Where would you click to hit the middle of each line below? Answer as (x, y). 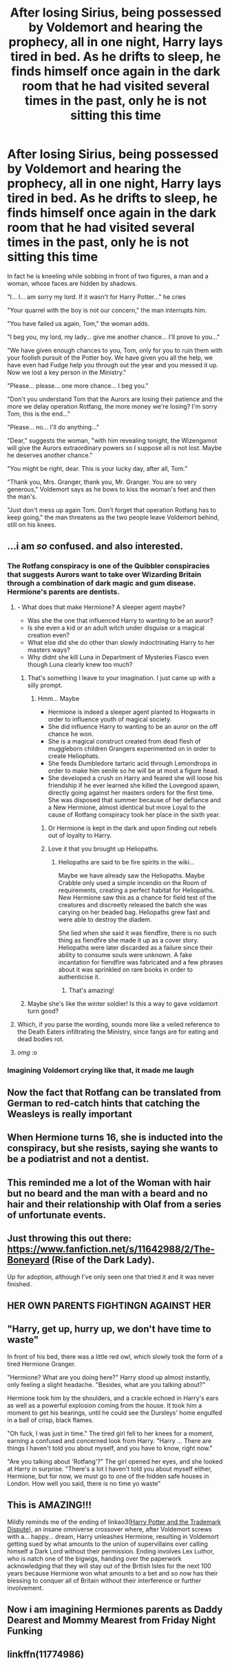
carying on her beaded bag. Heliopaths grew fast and (134, 912)
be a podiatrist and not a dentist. (78, 1159)
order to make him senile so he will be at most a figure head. (134, 771)
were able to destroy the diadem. (105, 919)
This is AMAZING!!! (49, 1505)
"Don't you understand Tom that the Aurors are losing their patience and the (115, 399)
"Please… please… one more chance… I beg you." (78, 385)
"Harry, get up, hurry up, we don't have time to (109, 1329)
